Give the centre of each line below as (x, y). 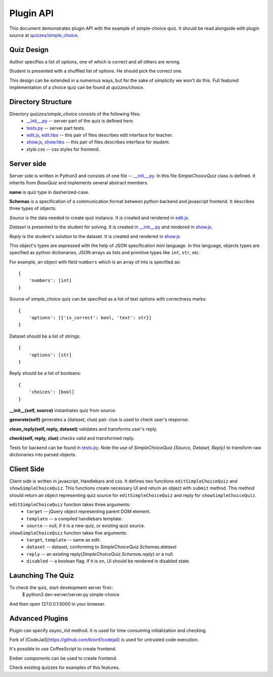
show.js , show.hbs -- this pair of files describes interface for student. (98, 142)
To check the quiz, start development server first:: (61, 588)
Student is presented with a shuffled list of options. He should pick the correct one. (96, 71)
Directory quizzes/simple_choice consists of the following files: (75, 114)
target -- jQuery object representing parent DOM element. (89, 512)
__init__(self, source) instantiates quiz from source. (63, 410)
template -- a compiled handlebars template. (75, 518)
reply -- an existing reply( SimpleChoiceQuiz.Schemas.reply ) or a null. (100, 554)
